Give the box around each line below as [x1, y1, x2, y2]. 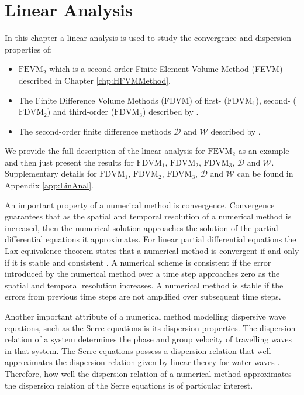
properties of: [5, 43, 53, 55]
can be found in [237, 167, 293, 180]
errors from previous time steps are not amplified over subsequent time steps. [5, 290, 281, 303]
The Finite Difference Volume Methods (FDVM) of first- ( [18, 94, 227, 106]
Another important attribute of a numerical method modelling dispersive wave [5, 310, 286, 322]
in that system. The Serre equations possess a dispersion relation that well [5, 344, 271, 356]
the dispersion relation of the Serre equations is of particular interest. [5, 379, 253, 391]
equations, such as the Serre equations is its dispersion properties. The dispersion [5, 321, 296, 334]
